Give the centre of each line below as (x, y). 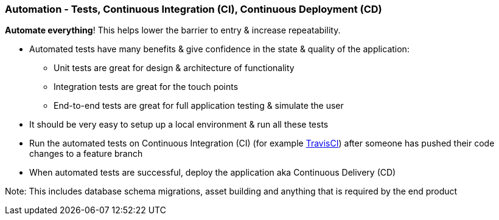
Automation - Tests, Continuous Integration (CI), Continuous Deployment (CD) (194, 9)
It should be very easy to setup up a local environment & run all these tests (179, 125)
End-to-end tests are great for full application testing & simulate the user (199, 106)
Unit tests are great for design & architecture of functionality (174, 68)
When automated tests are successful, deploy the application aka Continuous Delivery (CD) (213, 173)
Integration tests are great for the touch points (146, 87)
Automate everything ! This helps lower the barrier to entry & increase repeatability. (173, 30)
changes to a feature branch (86, 154)
